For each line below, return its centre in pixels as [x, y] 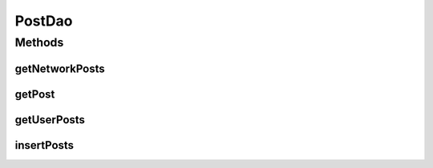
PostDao [44, 21]
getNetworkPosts [60, 68]
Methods [39, 42]
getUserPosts [50, 120]
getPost [35, 94]
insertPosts [45, 145]
